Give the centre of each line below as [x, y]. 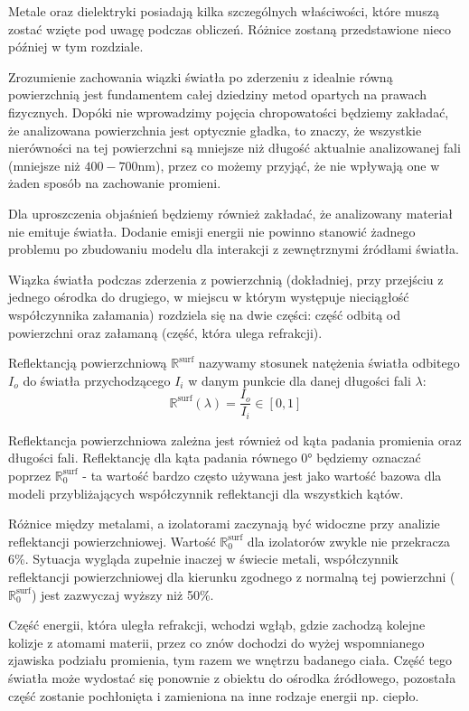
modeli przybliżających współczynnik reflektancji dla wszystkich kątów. [206, 493]
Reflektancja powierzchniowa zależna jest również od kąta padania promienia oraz [235, 440]
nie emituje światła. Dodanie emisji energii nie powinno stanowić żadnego [212, 231]
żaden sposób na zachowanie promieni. [115, 183]
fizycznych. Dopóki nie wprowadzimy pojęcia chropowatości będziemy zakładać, [229, 112]
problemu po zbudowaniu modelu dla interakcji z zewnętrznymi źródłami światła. [234, 249]
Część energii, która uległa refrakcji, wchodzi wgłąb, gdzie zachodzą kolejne [217, 625]
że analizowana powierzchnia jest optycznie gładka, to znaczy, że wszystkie [215, 130]
